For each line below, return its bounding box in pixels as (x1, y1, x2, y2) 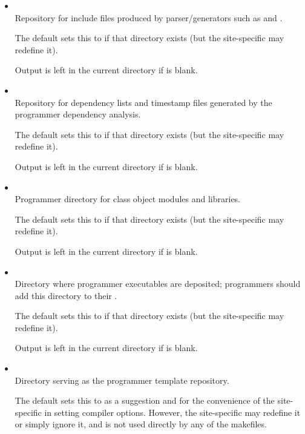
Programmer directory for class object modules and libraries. (15, 192, 241, 205)
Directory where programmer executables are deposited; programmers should (15, 277, 301, 290)
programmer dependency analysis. (15, 108, 141, 120)
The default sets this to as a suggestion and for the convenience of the (15, 394, 275, 407)
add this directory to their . (15, 289, 117, 301)
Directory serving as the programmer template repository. (15, 373, 229, 386)
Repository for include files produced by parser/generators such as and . (15, 11, 283, 24)
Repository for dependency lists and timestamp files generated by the (15, 96, 272, 108)
